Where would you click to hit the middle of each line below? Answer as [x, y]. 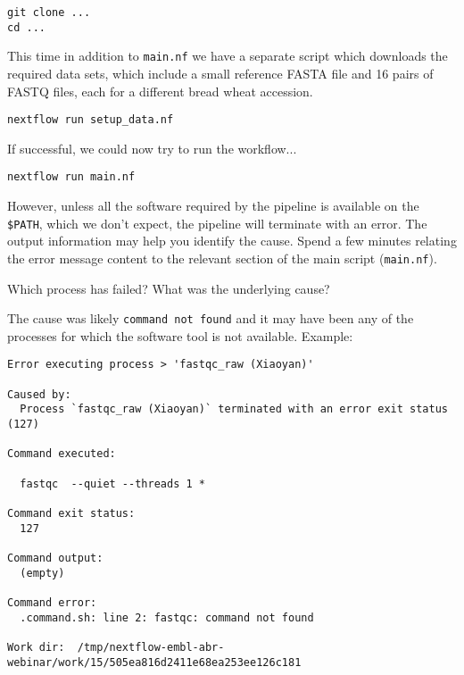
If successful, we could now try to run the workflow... [152, 148]
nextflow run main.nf [71, 177]
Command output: [55, 558]
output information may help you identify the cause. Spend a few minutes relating [232, 241]
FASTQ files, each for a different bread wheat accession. [160, 91]
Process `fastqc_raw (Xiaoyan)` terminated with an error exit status [234, 409]
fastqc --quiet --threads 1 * [112, 483]
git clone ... [49, 12]
